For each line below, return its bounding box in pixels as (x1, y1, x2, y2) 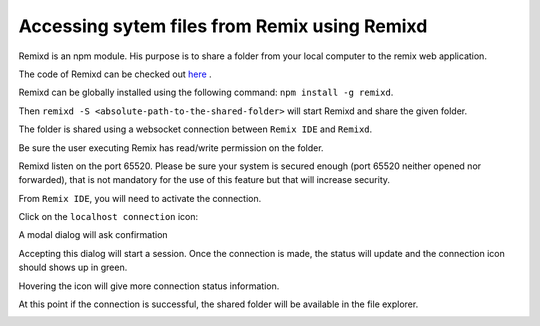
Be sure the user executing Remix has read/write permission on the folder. (18, 141, 324, 154)
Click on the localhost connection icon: (18, 211, 199, 223)
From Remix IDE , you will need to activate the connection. (18, 192, 262, 204)
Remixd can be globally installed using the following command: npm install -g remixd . (18, 86, 394, 99)
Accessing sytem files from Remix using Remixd (18, 15, 428, 37)
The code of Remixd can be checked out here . (18, 68, 212, 80)
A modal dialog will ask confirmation (18, 229, 169, 241)
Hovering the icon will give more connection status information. (18, 280, 280, 292)
